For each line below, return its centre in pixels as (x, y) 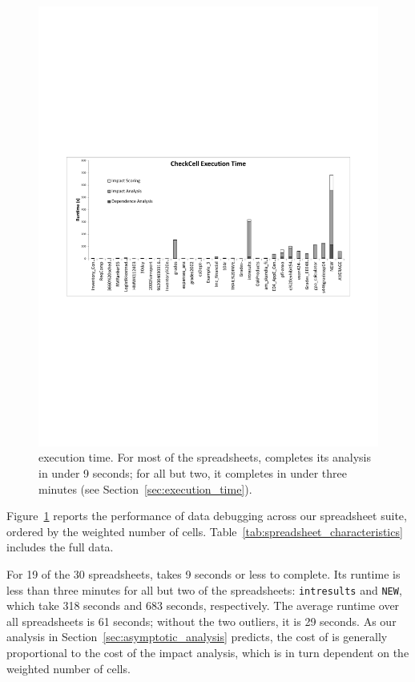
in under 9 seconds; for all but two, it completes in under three (193, 473)
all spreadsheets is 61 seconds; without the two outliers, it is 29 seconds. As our (201, 621)
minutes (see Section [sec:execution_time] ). (145, 488)
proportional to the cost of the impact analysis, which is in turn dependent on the (208, 653)
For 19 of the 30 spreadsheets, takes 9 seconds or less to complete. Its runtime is (203, 574)
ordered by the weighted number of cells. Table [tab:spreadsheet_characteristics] (205, 531)
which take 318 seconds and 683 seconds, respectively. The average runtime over (203, 605)
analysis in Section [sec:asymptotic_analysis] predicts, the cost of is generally (197, 637)
